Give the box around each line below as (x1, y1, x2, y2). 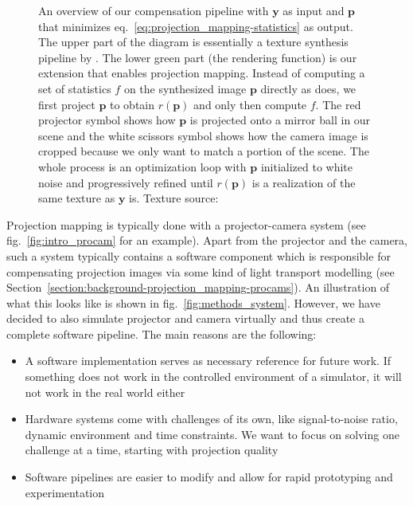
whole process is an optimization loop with (38, 158, 247, 175)
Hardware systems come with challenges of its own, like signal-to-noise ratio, (25, 410, 398, 427)
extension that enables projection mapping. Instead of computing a (38, 65, 365, 81)
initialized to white (260, 158, 353, 175)
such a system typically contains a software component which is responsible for (6, 247, 391, 264)
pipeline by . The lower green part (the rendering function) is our (38, 49, 357, 65)
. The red (315, 96, 361, 112)
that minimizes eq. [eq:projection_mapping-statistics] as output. (38, 18, 353, 34)
